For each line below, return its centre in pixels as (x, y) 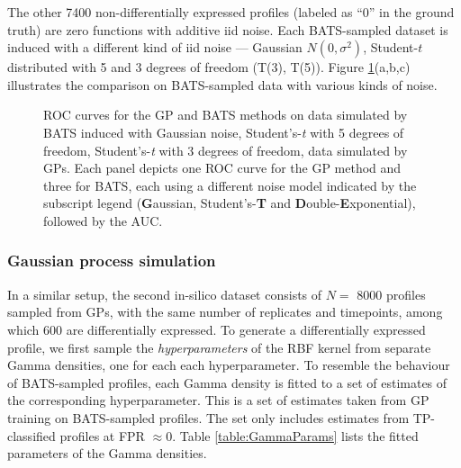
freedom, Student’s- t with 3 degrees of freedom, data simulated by (226, 150)
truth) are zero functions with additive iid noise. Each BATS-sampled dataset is (228, 29)
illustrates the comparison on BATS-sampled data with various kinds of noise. (222, 84)
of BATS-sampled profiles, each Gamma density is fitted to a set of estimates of (227, 382)
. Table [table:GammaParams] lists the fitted (295, 435)
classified (32, 435)
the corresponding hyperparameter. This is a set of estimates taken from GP (218, 400)
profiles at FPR (102, 435)
